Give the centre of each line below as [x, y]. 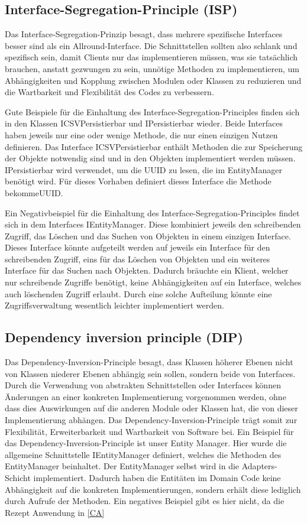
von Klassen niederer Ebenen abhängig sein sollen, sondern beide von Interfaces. [150, 373]
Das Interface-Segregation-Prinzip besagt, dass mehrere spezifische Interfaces [144, 34]
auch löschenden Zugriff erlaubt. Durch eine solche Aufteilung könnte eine [138, 293]
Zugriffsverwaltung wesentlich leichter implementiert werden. [114, 305]
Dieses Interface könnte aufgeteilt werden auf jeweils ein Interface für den [138, 247]
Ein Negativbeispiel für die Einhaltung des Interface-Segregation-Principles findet [152, 212]
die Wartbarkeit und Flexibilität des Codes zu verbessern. [109, 92]
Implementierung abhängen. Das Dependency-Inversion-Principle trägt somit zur [151, 420]
